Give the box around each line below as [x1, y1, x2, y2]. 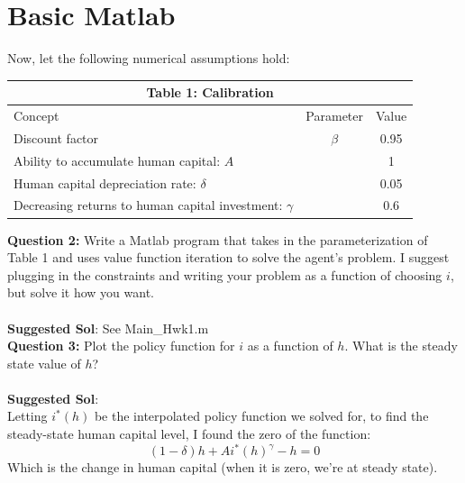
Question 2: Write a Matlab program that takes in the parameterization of [7, 230, 428, 249]
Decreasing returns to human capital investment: [14, 196, 283, 214]
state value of [7, 353, 81, 372]
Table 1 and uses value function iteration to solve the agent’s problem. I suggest [7, 248, 450, 267]
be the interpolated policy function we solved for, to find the [94, 406, 429, 425]
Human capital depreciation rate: [14, 173, 196, 192]
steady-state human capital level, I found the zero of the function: [7, 424, 371, 443]
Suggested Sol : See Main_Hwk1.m [7, 318, 209, 337]
